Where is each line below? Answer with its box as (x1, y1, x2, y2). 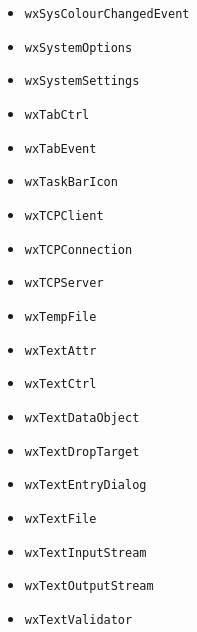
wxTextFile (24, 511, 97, 526)
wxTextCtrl (24, 377, 97, 392)
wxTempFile (24, 309, 97, 324)
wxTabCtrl (24, 107, 90, 122)
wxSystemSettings (24, 74, 140, 89)
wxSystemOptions (24, 40, 133, 55)
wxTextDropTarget (24, 444, 140, 459)
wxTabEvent (24, 141, 97, 156)
